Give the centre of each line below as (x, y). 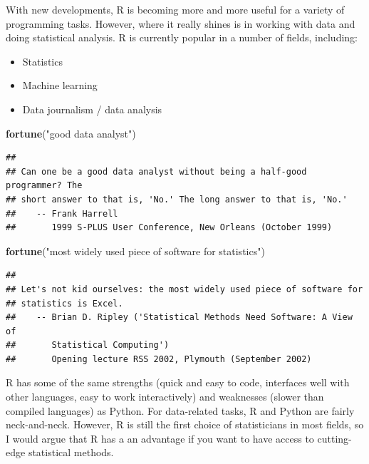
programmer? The (44, 186)
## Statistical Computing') (88, 345)
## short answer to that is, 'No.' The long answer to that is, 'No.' (177, 199)
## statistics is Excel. (64, 303)
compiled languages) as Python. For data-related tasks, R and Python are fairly (180, 410)
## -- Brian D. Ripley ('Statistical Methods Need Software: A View (179, 318)
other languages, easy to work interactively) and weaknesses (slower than (165, 397)
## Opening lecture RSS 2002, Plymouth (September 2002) (159, 359)
